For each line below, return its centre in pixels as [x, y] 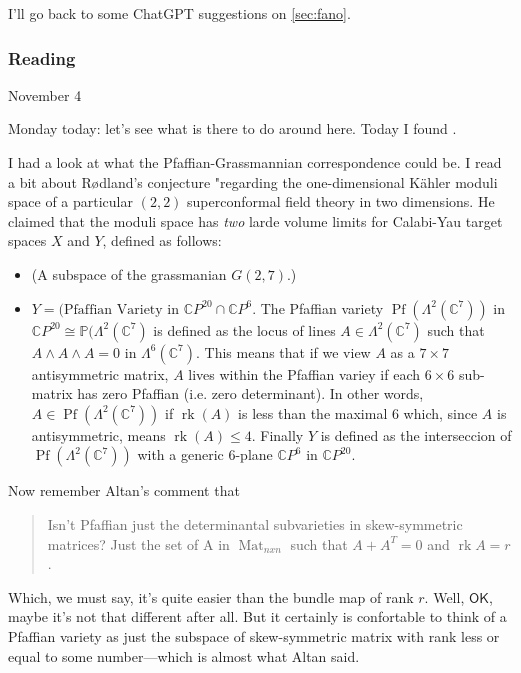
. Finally [277, 434]
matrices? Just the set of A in [138, 543]
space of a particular [70, 201]
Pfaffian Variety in [122, 309]
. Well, [444, 596]
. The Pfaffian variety [318, 307]
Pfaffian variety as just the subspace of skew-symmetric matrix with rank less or [254, 635]
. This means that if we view [283, 351]
